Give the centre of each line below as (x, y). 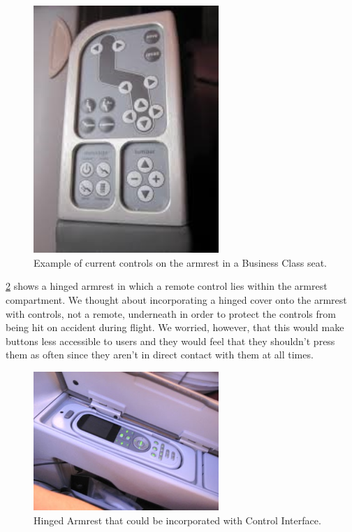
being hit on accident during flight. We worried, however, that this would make (175, 327)
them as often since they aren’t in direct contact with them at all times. (160, 355)
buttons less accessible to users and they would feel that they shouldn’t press (170, 341)
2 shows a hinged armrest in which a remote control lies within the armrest (167, 286)
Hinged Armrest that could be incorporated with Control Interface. (177, 520)
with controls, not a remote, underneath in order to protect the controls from (171, 313)
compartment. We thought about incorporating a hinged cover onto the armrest (176, 299)
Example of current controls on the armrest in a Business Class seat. (180, 262)
